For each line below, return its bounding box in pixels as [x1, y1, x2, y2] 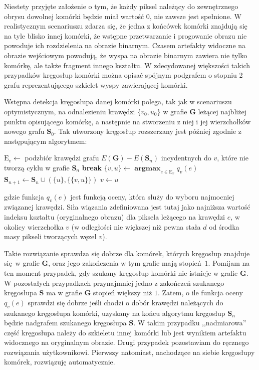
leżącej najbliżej [198, 106, 246, 116]
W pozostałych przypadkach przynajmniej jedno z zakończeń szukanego [4, 277, 224, 288]
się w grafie [4, 258, 40, 268]
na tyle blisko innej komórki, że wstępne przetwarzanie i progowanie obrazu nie [4, 30, 247, 41]
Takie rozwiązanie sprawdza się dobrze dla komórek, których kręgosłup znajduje [4, 248, 250, 258]
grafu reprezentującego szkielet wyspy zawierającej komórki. [4, 79, 188, 90]
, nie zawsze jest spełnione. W [149, 11, 241, 21]
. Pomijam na [208, 258, 250, 268]
